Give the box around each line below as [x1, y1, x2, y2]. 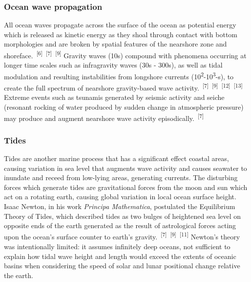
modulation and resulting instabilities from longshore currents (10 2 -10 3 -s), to [4, 70, 234, 81]
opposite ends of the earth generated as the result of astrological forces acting [4, 220, 236, 231]
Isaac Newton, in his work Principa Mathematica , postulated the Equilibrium [4, 201, 235, 211]
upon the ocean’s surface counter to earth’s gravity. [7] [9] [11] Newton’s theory [4, 230, 240, 242]
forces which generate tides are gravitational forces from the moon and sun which [4, 182, 248, 192]
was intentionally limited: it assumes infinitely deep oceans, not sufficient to [4, 241, 230, 251]
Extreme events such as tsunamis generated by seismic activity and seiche [4, 92, 225, 102]
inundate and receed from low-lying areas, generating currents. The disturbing [4, 172, 238, 183]
